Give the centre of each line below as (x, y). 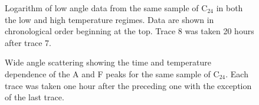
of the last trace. (35, 97)
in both (230, 8)
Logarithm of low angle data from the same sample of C (106, 8)
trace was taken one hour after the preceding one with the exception (128, 85)
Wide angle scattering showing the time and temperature (108, 62)
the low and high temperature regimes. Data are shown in (109, 19)
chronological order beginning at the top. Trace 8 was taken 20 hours (129, 31)
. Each (237, 73)
